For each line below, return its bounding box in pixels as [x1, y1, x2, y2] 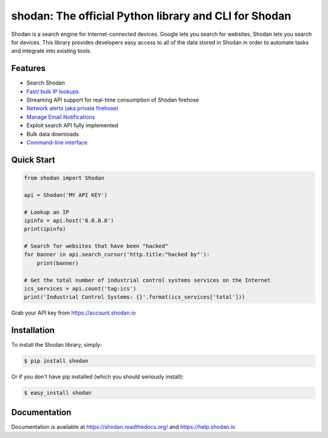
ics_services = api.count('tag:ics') [24, 285, 137, 292]
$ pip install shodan [24, 358, 89, 364]
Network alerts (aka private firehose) [26, 105, 118, 112]
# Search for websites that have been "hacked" [24, 243, 168, 249]
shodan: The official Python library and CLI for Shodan [11, 9, 292, 23]
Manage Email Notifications [26, 113, 95, 120]
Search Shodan [26, 79, 65, 86]
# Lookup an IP [24, 209, 69, 215]
